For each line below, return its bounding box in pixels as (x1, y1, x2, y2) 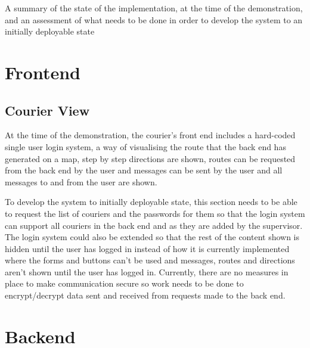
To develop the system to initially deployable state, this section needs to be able (5, 195, 297, 208)
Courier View (5, 101, 90, 119)
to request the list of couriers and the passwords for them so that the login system (5, 207, 305, 219)
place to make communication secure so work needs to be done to (5, 277, 244, 290)
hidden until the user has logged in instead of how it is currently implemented (5, 242, 290, 254)
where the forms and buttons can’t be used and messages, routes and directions (5, 254, 295, 266)
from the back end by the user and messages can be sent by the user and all (5, 164, 283, 176)
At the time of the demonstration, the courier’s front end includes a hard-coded (5, 129, 296, 141)
